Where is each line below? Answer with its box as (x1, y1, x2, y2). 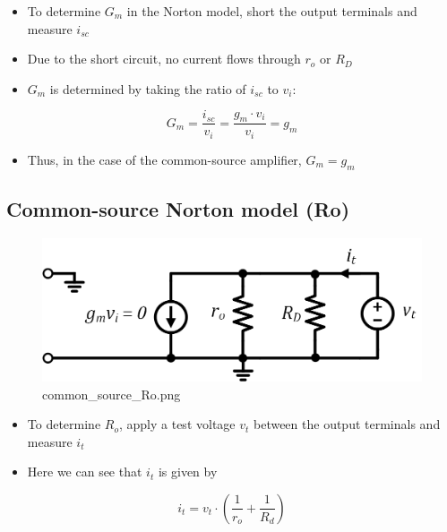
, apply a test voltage (118, 415, 236, 433)
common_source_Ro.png (42, 384, 181, 403)
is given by (158, 462, 218, 481)
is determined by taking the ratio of (49, 79, 246, 98)
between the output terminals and (253, 415, 441, 433)
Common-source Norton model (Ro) (6, 195, 350, 223)
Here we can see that (27, 462, 142, 481)
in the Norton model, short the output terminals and (126, 2, 417, 20)
